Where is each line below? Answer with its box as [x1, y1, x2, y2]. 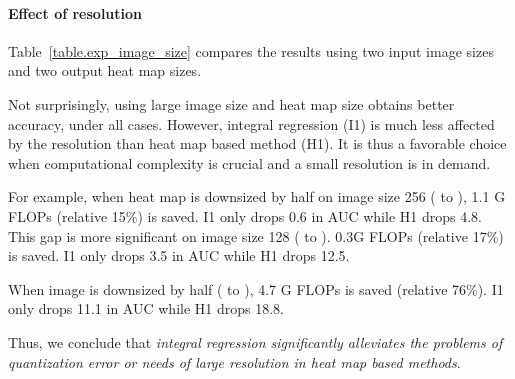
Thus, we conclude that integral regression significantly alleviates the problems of [8, 331, 503, 352]
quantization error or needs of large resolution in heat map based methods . [8, 351, 461, 372]
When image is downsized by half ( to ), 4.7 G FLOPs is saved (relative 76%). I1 [8, 278, 504, 299]
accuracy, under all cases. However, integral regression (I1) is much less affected [8, 113, 495, 134]
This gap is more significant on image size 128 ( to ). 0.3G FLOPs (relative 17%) [8, 225, 504, 246]
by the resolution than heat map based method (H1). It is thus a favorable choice [8, 133, 507, 154]
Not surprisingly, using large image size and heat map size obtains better [8, 93, 455, 114]
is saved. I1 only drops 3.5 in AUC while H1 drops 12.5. [8, 245, 350, 266]
